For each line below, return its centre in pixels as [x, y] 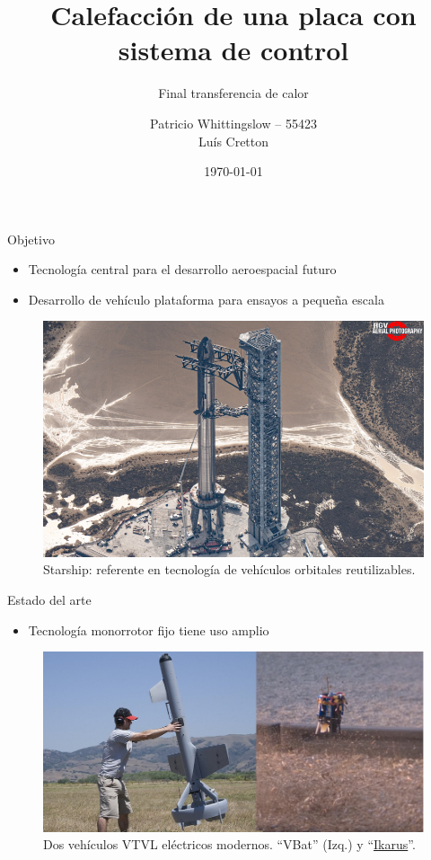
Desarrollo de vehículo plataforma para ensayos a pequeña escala [206, 299]
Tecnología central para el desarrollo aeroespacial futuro [182, 269]
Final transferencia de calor [233, 93]
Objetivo [31, 239]
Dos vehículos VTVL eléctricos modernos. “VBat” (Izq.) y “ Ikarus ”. [229, 844]
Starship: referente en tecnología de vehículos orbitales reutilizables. [229, 569]
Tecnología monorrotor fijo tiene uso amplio [149, 629]
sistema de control [233, 50]
